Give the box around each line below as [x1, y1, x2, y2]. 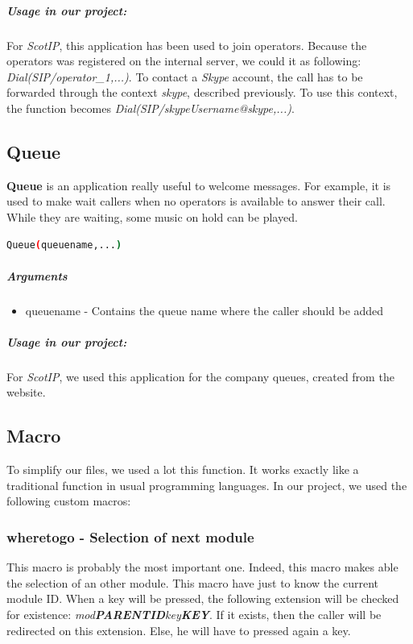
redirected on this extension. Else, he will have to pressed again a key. [6, 621, 351, 638]
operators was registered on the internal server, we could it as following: [6, 52, 361, 69]
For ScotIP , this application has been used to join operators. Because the [6, 36, 367, 53]
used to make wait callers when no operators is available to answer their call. [6, 193, 386, 210]
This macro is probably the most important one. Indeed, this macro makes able [6, 559, 399, 575]
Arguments [6, 267, 68, 284]
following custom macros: [6, 492, 131, 509]
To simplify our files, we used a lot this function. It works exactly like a [6, 461, 359, 478]
